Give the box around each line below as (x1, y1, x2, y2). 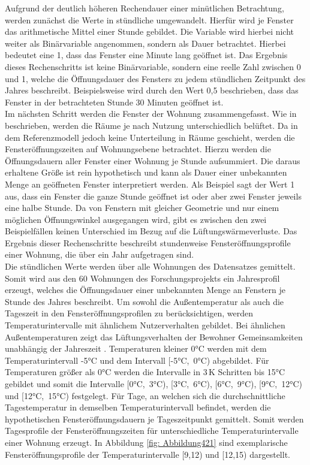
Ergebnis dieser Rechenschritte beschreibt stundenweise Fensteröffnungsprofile (5, 236, 291, 249)
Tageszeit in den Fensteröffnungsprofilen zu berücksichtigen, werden (5, 307, 254, 319)
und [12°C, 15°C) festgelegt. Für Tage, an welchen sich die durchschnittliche (5, 389, 285, 401)
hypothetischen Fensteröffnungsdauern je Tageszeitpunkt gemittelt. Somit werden (5, 412, 304, 425)
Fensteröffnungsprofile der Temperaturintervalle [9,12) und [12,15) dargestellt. (5, 448, 290, 460)
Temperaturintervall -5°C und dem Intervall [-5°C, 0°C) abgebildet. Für (5, 354, 269, 366)
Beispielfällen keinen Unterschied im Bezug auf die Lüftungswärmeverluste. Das (5, 225, 297, 237)
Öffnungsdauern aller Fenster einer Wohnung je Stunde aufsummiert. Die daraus (5, 154, 300, 167)
